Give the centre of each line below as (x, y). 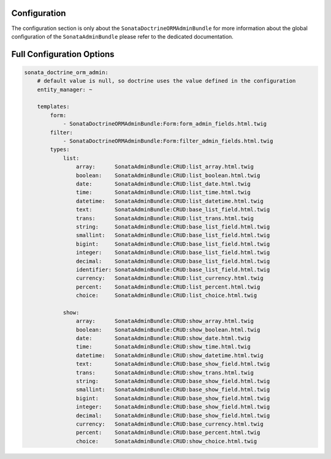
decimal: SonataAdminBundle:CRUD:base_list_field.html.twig (173, 261)
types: (60, 150)
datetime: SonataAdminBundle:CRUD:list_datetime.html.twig (169, 201)
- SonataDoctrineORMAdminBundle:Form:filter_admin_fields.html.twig (168, 141)
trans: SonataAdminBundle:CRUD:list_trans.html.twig (165, 218)
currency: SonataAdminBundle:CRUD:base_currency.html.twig (169, 424)
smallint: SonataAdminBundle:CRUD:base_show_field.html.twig (173, 390)
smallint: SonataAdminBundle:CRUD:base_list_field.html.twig (173, 235)
